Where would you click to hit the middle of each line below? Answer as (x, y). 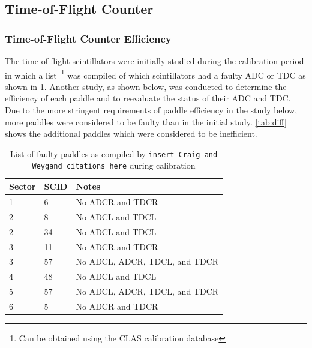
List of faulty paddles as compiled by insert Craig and (114, 153)
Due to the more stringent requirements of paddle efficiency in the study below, (151, 110)
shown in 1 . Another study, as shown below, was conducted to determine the (146, 86)
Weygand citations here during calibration (114, 165)
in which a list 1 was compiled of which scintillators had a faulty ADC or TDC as (155, 74)
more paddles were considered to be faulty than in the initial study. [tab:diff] (146, 121)
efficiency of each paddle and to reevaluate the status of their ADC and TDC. (148, 98)
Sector (22, 186)
